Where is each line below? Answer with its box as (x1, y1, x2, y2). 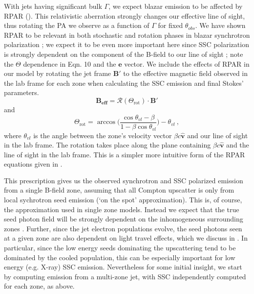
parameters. (4, 87, 39, 98)
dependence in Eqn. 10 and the (23, 58, 116, 69)
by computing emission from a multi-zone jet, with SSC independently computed (4, 271, 246, 281)
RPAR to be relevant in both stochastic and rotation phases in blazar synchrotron (4, 29, 250, 40)
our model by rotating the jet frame (4, 68, 111, 78)
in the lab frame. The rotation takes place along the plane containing (4, 140, 211, 150)
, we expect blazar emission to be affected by (108, 1, 243, 11)
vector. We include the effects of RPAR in (124, 58, 250, 69)
